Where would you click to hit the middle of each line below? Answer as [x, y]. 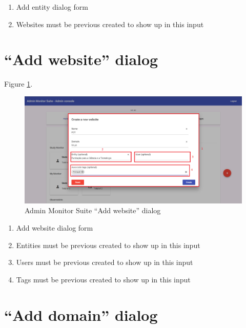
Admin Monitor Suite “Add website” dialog [93, 210]
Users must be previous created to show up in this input [105, 262]
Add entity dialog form [52, 7]
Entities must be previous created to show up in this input [108, 245]
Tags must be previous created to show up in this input [103, 279]
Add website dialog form [55, 227]
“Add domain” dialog [81, 314]
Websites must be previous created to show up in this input [110, 24]
